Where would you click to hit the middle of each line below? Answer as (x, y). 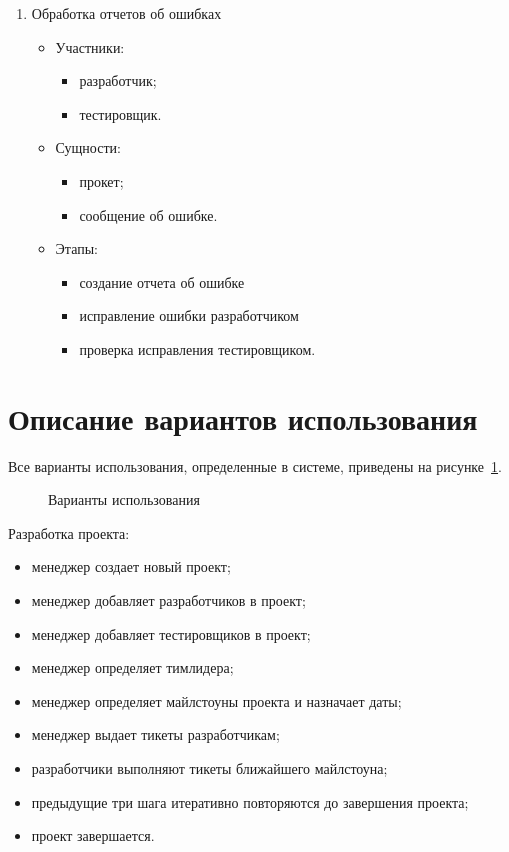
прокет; (101, 180)
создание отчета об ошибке (162, 281)
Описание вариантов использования (243, 417)
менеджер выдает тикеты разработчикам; (155, 734)
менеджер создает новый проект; (131, 566)
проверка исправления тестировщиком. (197, 348)
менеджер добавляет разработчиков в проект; (168, 600)
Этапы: (76, 248)
